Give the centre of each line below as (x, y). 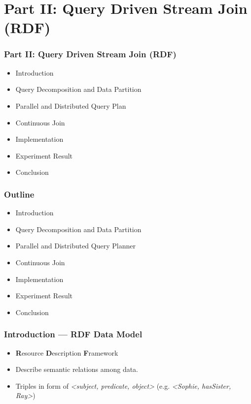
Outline (19, 194)
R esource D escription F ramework (67, 352)
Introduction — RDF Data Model (73, 334)
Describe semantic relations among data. (77, 369)
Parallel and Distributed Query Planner (75, 246)
